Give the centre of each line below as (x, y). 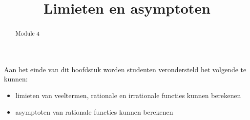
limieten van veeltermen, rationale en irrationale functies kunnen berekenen (128, 95)
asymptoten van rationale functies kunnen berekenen (94, 111)
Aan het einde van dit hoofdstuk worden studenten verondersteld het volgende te (125, 69)
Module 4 (27, 33)
